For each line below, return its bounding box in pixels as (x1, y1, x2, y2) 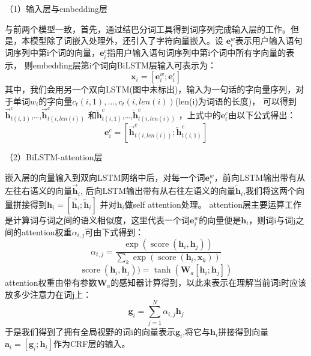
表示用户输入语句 (235, 34, 303, 47)
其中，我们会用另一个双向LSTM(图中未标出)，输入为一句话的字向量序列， (5, 83, 296, 95)
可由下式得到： (85, 225, 144, 238)
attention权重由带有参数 (5, 276, 97, 289)
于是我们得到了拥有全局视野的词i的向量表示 (5, 325, 175, 337)
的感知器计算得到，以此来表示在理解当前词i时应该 (110, 276, 307, 289)
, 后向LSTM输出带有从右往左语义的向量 (80, 184, 235, 197)
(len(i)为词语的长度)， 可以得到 (175, 94, 297, 107)
